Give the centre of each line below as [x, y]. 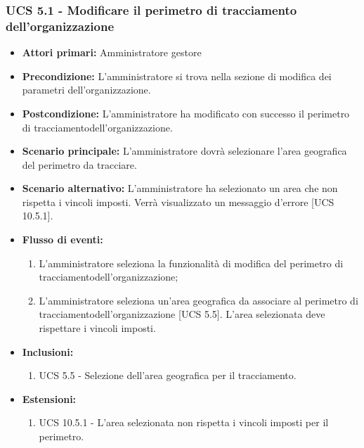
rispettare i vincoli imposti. [97, 328]
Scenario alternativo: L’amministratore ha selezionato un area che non [180, 188]
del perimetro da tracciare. [79, 164]
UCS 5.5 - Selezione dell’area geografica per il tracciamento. [168, 375]
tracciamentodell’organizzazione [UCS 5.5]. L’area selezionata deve [182, 314]
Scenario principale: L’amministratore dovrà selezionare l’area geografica [184, 151]
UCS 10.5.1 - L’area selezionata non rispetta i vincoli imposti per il [184, 422]
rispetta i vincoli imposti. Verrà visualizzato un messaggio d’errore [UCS [178, 201]
